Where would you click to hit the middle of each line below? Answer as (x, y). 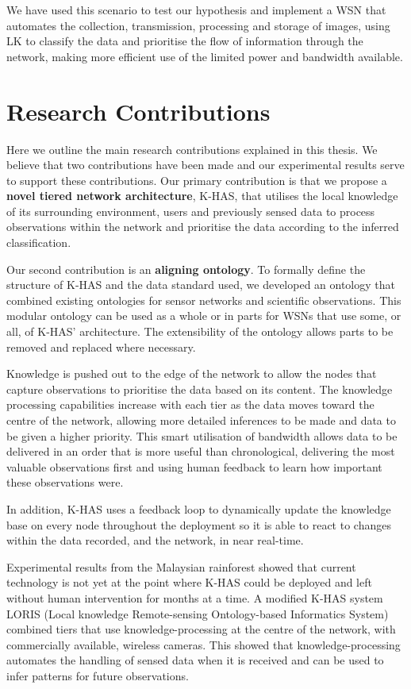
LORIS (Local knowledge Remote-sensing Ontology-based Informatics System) (198, 613)
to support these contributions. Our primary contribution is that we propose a (197, 180)
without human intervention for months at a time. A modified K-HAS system (195, 597)
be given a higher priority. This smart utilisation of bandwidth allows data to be (202, 435)
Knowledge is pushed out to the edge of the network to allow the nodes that (192, 373)
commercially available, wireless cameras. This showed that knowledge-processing (204, 644)
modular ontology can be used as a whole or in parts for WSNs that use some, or (204, 316)
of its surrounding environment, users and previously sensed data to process (191, 211)
